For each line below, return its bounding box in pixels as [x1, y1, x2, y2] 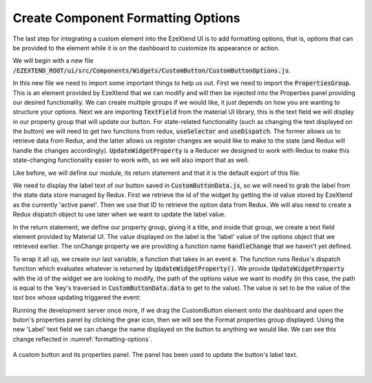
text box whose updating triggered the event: [12, 293, 141, 302]
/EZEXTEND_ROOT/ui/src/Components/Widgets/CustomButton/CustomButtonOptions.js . [12, 66, 291, 74]
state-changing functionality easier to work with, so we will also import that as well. [12, 156, 249, 165]
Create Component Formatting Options [12, 10, 240, 25]
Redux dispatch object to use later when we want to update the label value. [12, 210, 227, 218]
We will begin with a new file [12, 56, 94, 65]
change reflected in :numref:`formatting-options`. [12, 335, 153, 343]
